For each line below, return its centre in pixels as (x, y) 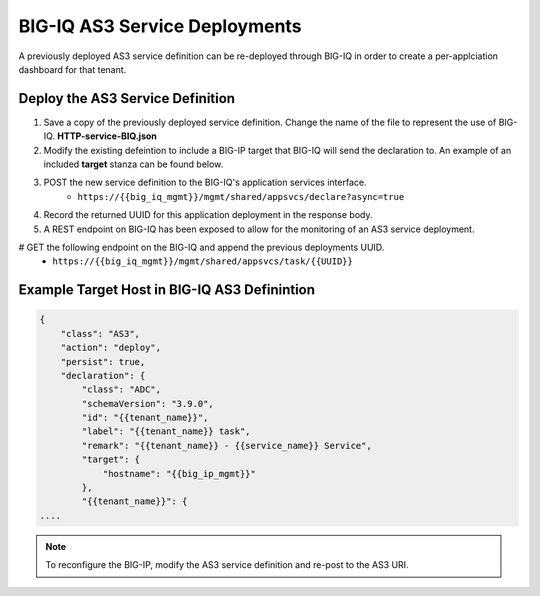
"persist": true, (103, 361)
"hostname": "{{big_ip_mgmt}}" (179, 473)
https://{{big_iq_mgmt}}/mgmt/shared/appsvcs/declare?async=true (241, 196)
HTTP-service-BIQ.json (106, 136)
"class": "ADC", (121, 389)
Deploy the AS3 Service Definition (126, 98)
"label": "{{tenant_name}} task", (166, 431)
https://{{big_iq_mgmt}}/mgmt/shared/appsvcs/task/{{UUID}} (203, 261)
